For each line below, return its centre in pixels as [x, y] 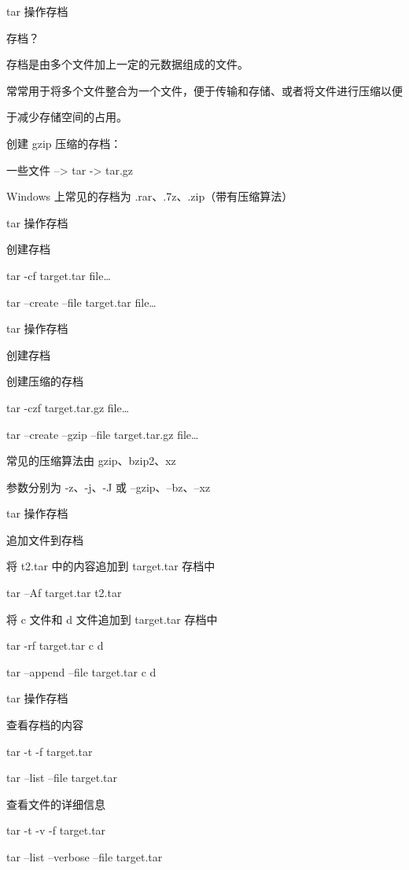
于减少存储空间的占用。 [67, 117]
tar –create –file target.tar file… [81, 302]
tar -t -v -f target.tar [56, 830]
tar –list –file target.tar [62, 778]
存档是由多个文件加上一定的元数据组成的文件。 [127, 64]
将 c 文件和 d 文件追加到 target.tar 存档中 [112, 619]
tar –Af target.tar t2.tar [64, 593]
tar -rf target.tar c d [55, 645]
